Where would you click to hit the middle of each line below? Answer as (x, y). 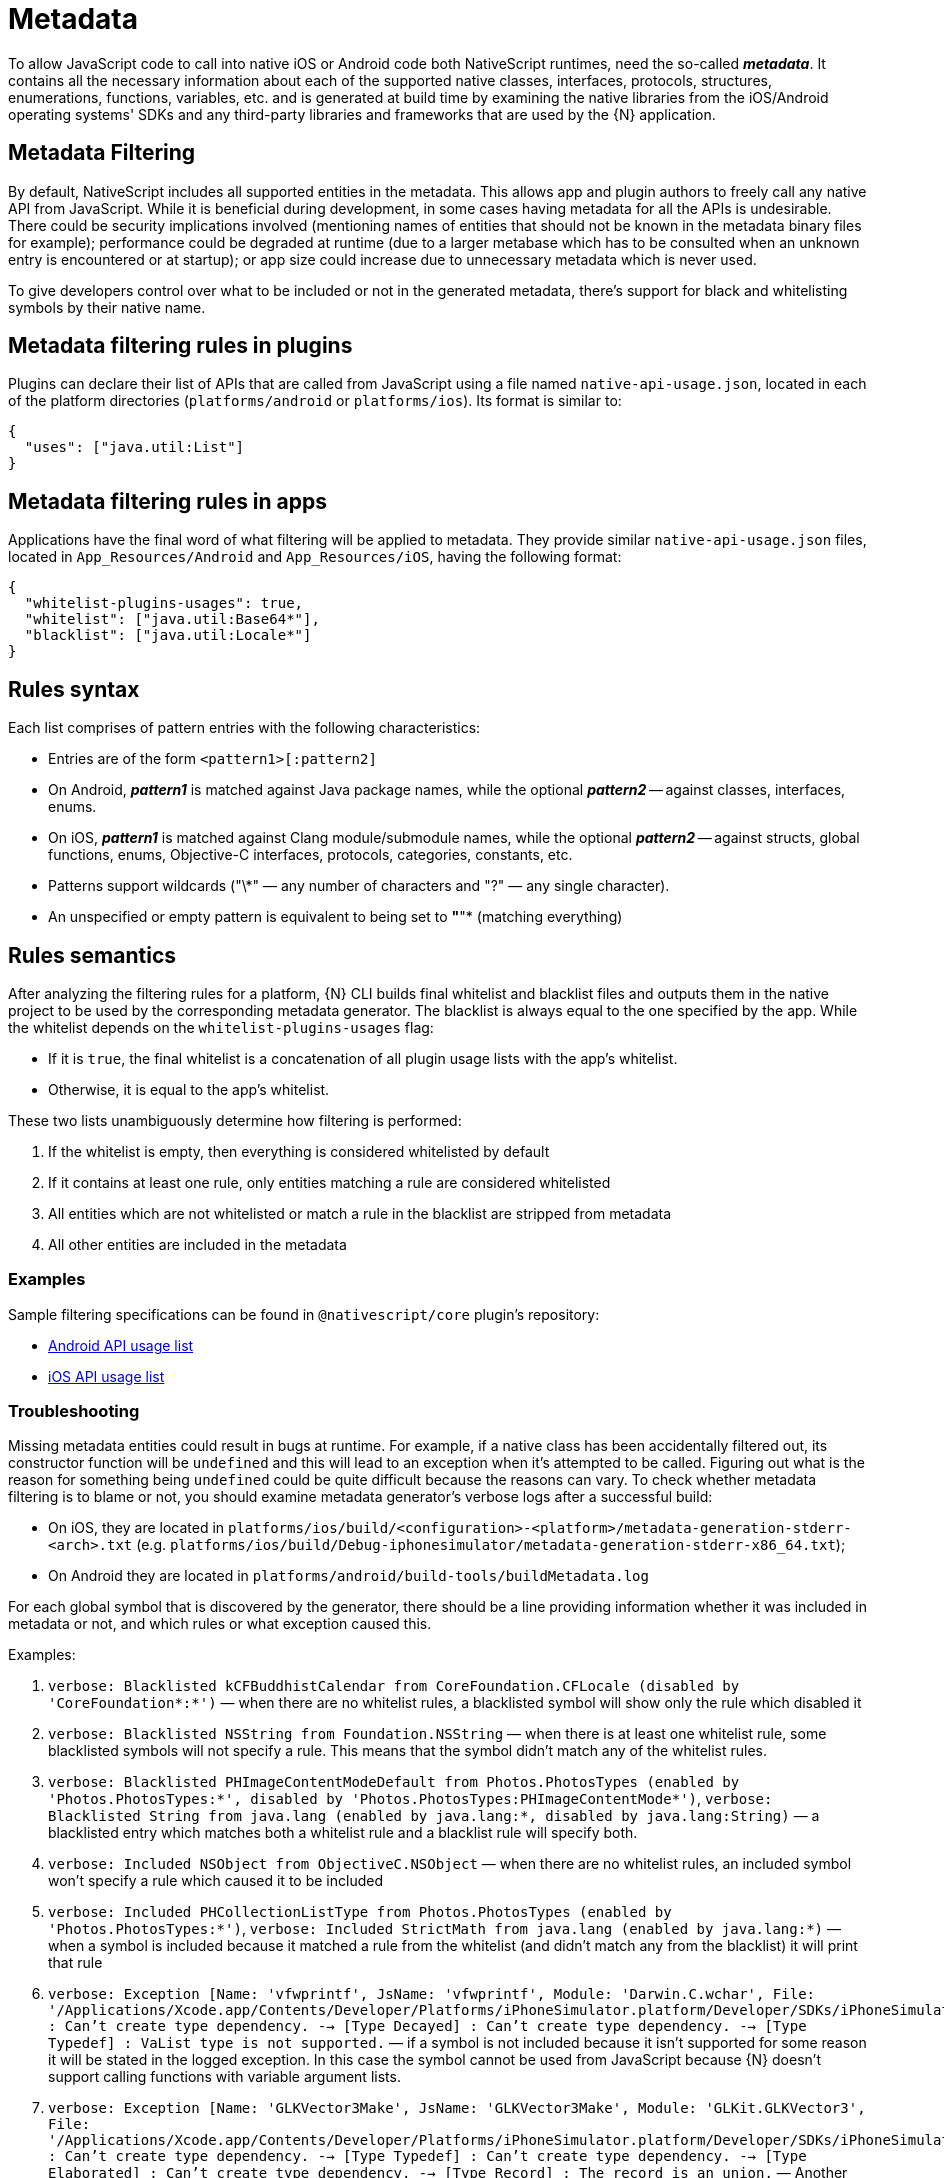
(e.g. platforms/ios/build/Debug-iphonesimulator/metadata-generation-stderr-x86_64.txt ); (491, 1545)
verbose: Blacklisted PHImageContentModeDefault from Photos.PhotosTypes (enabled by (394, 1782)
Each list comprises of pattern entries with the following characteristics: (244, 728)
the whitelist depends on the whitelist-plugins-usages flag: (221, 1027)
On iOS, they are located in (136, 1528)
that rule (75, 1963)
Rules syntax (74, 689)
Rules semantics (92, 955)
